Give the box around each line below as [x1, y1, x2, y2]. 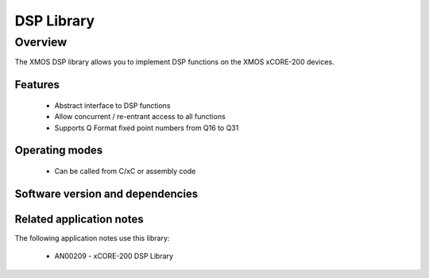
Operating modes [14, 144, 103, 157]
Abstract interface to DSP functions [54, 100, 171, 110]
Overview [14, 35, 68, 49]
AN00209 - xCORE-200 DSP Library [54, 251, 174, 261]
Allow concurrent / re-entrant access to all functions [54, 112, 226, 122]
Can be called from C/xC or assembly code [54, 166, 196, 176]
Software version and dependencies [14, 187, 199, 200]
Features [14, 78, 60, 91]
